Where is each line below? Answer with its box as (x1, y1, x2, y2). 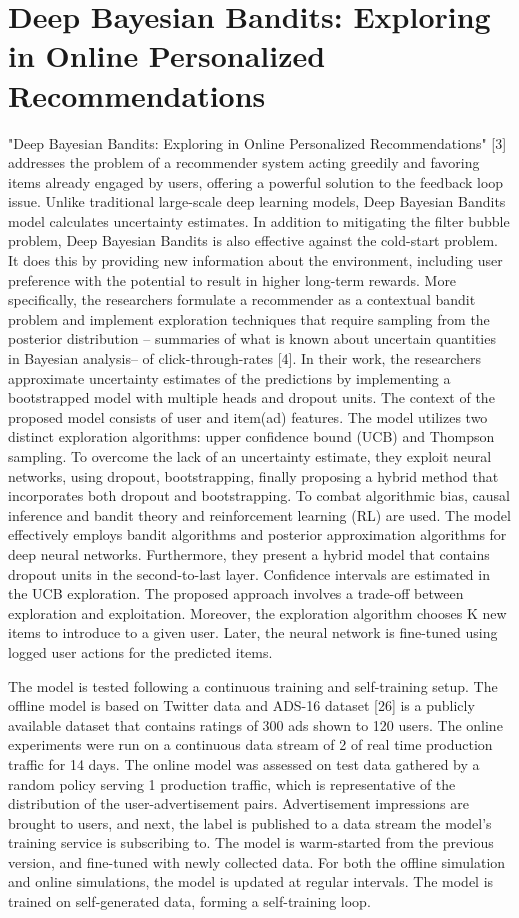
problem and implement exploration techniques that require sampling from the (8, 308, 490, 329)
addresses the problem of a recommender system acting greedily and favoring (8, 152, 480, 173)
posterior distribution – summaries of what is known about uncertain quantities (8, 328, 496, 349)
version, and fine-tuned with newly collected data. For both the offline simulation (8, 851, 506, 872)
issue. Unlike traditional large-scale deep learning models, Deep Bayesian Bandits (8, 191, 506, 212)
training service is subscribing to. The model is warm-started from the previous (8, 832, 494, 853)
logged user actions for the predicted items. (8, 641, 273, 662)
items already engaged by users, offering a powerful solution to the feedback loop (8, 171, 504, 192)
